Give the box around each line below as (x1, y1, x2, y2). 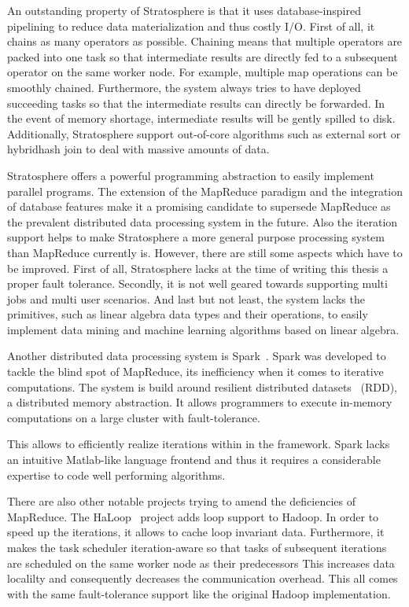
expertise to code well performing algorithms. (7, 466, 226, 483)
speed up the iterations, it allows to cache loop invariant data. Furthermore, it (7, 524, 385, 540)
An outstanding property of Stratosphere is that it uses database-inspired (7, 2, 361, 18)
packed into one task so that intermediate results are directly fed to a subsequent (7, 48, 398, 64)
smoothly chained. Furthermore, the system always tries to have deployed (7, 79, 361, 95)
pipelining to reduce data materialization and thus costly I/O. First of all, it (7, 17, 375, 34)
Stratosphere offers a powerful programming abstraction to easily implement (7, 167, 374, 183)
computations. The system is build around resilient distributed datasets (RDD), (7, 378, 398, 395)
